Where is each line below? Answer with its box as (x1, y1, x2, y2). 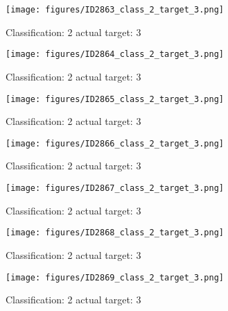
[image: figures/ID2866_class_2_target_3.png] (6, 138, 224, 149)
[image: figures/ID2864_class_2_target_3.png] (6, 49, 224, 60)
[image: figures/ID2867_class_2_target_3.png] (6, 183, 224, 193)
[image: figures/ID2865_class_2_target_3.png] (6, 94, 224, 104)
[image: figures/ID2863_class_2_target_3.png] (6, 5, 224, 15)
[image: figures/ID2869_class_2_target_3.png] (6, 272, 224, 283)
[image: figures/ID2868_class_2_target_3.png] (6, 228, 224, 238)
